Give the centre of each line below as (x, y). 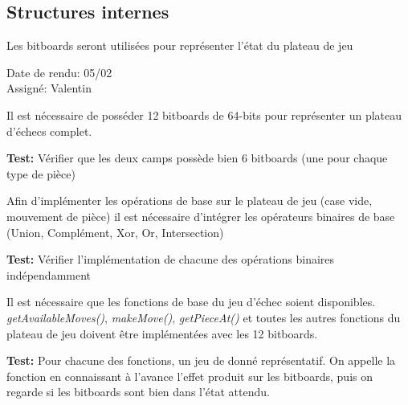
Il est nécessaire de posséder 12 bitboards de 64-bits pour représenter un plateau (204, 115)
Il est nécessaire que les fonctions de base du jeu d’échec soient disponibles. (191, 302)
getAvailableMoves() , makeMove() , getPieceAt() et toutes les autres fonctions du (204, 317)
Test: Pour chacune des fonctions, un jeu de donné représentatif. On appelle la (201, 360)
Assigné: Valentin (49, 88)
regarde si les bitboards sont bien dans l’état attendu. (138, 392)
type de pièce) (41, 173)
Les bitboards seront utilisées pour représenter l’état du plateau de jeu (180, 45)
